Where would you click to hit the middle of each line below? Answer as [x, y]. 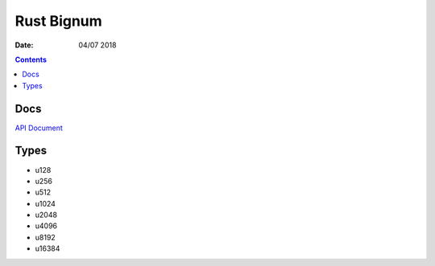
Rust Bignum [58, 21]
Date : [24, 45]
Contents [31, 59]
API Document [39, 128]
